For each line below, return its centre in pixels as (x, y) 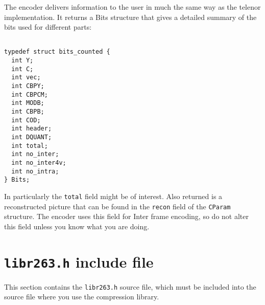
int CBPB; (28, 112)
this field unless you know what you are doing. (77, 226)
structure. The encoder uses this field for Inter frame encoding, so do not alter (126, 216)
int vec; (26, 78)
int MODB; (28, 103)
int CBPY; (28, 86)
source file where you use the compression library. (82, 297)
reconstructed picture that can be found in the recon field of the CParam (117, 206)
